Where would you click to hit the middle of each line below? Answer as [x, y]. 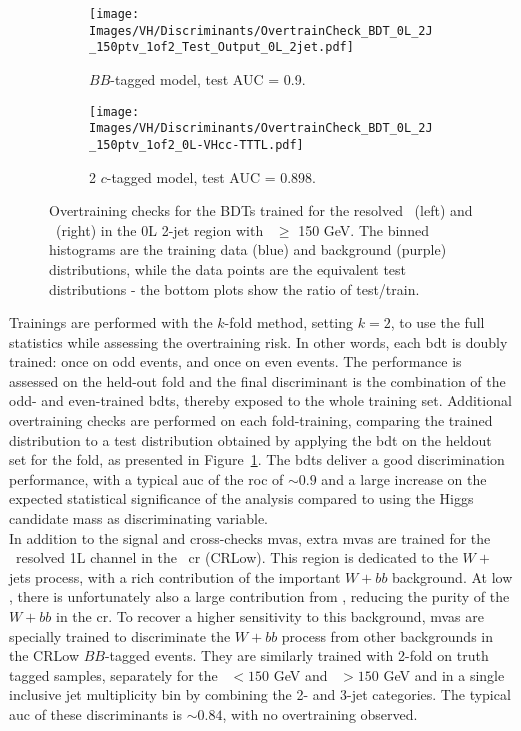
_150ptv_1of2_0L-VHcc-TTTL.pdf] [196, 144]
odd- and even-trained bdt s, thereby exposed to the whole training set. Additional [260, 400]
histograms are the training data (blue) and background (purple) [248, 249]
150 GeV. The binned [363, 229]
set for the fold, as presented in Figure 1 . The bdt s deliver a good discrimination [257, 459]
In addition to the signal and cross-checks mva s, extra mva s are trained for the [250, 537]
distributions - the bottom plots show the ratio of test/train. [234, 288]
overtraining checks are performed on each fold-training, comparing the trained [251, 420]
